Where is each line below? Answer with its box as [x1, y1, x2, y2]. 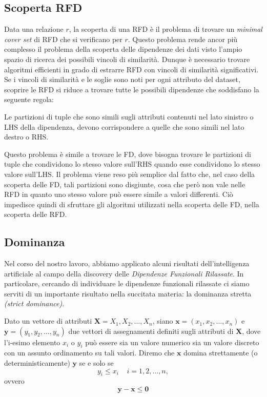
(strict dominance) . [4, 298, 65, 309]
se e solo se [79, 358, 114, 368]
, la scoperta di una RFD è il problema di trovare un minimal [69, 24, 262, 34]
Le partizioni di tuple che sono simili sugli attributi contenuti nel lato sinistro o [4, 111, 254, 122]
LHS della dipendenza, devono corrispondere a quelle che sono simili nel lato [4, 121, 244, 132]
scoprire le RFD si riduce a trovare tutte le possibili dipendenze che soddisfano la [4, 84, 259, 94]
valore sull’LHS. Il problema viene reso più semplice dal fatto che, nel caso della [4, 168, 255, 179]
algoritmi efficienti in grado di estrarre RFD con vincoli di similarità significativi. [4, 64, 259, 74]
